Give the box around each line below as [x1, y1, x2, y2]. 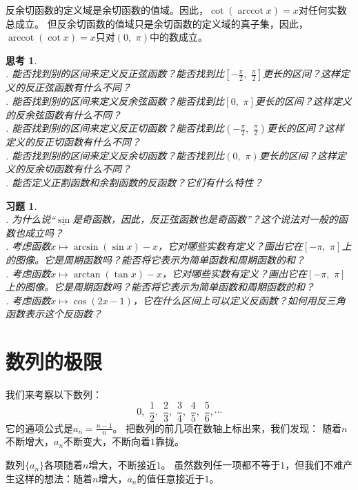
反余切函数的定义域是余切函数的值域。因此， [6, 3, 208, 17]
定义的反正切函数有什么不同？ [6, 135, 141, 149]
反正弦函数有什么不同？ [24, 80, 131, 95]
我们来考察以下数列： [6, 387, 102, 401]
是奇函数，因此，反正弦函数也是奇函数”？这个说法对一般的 [72, 212, 338, 226]
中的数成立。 [150, 30, 208, 44]
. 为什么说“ [6, 212, 56, 226]
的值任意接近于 [137, 471, 205, 485]
